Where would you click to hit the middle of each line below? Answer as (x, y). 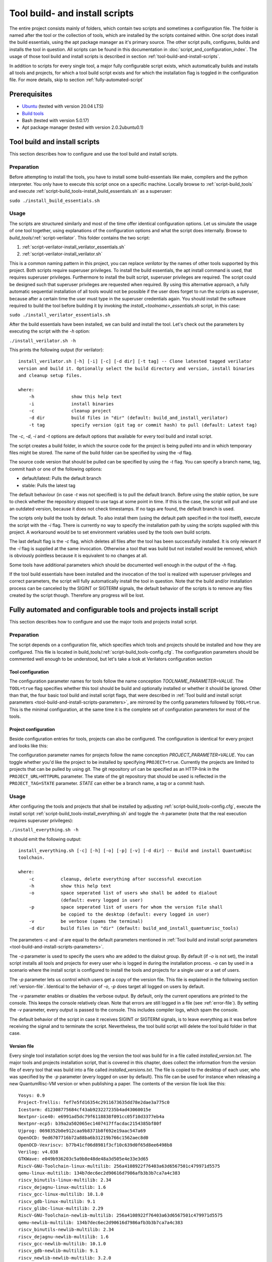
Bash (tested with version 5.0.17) (55, 120)
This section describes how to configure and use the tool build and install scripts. (94, 154)
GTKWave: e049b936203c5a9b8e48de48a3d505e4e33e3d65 (83, 1159)
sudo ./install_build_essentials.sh (55, 200)
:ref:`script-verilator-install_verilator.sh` (62, 254)
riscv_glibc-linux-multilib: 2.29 (61, 1208)
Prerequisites (31, 94)
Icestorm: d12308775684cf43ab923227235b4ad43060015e (85, 1110)
